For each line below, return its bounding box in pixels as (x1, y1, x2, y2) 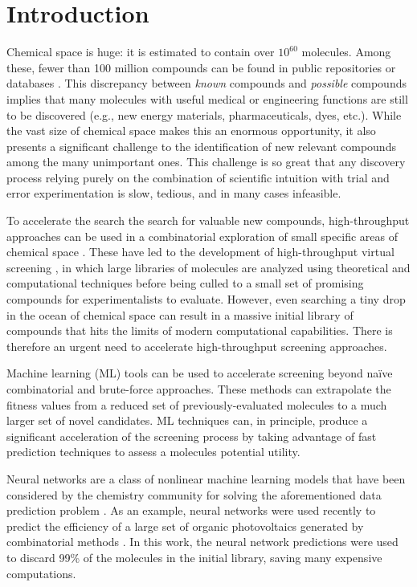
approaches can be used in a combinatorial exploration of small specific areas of (6, 227, 399, 244)
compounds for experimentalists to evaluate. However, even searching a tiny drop (6, 291, 406, 308)
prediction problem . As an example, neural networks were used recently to (6, 502, 376, 519)
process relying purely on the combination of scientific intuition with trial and (6, 169, 390, 185)
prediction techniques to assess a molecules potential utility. (6, 443, 300, 460)
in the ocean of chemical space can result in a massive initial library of (6, 306, 354, 323)
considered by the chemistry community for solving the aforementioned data (6, 486, 382, 503)
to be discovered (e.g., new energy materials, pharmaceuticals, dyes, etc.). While (6, 106, 402, 123)
